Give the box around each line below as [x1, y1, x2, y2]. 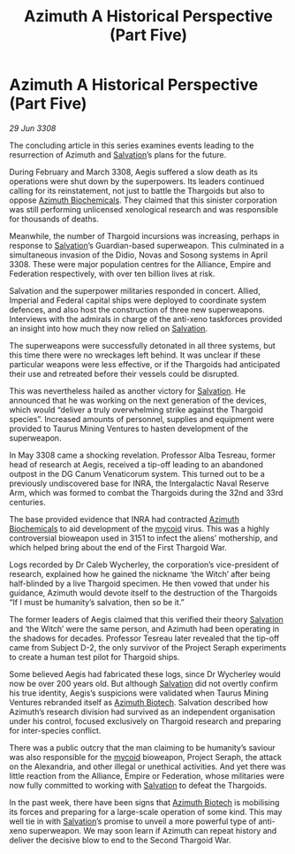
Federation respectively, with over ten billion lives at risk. [9, 268, 216, 279]
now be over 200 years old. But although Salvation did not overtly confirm [9, 678, 278, 689]
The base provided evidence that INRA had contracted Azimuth [9, 513, 240, 524]
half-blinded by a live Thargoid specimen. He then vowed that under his [9, 578, 270, 589]
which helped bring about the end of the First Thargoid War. [9, 542, 227, 552]
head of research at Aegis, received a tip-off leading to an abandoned [9, 458, 263, 470]
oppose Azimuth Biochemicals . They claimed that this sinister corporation [9, 195, 278, 205]
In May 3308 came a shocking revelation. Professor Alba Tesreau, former [9, 450, 276, 460]
